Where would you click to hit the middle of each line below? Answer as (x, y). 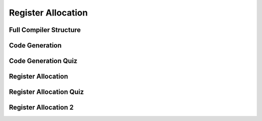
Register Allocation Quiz (47, 92)
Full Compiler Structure (45, 30)
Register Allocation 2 (41, 108)
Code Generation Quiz (43, 61)
